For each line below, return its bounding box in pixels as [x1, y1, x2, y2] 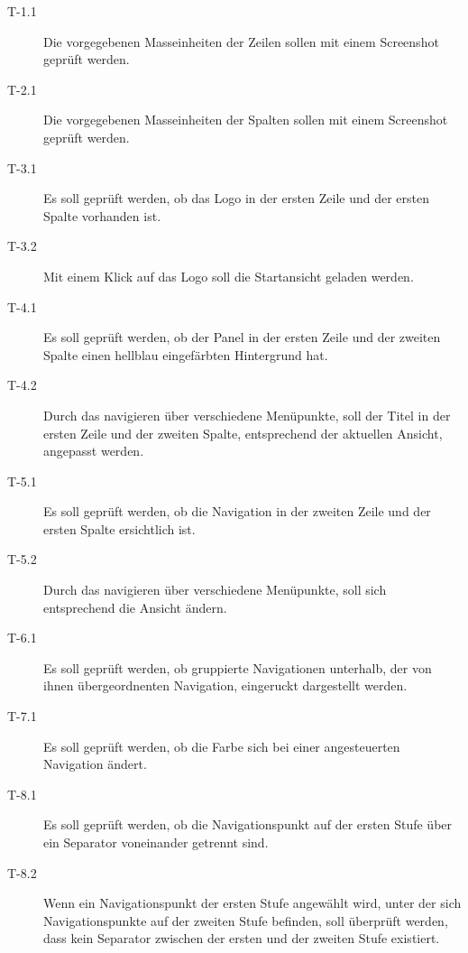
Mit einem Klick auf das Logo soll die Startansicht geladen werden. [43, 266, 414, 285]
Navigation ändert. [43, 754, 147, 773]
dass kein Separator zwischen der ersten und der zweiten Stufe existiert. [43, 929, 440, 948]
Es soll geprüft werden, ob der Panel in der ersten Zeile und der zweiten [43, 328, 441, 347]
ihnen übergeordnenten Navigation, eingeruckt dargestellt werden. [43, 676, 408, 695]
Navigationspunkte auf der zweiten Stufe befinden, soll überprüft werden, [43, 911, 448, 930]
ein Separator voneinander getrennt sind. [43, 833, 269, 851]
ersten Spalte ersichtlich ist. [43, 519, 196, 538]
